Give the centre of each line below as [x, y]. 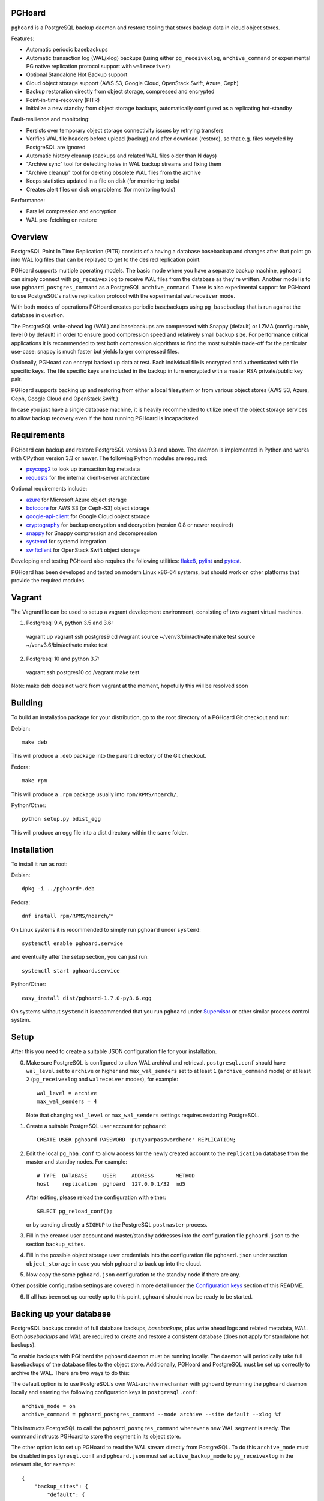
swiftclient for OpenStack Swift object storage [83, 550]
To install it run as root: [39, 864]
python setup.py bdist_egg [61, 819]
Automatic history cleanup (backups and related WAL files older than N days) [121, 156]
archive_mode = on [49, 1406]
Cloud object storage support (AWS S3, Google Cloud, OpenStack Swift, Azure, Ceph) [133, 83]
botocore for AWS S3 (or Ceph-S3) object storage [88, 508]
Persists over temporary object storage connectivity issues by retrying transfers [125, 130]
